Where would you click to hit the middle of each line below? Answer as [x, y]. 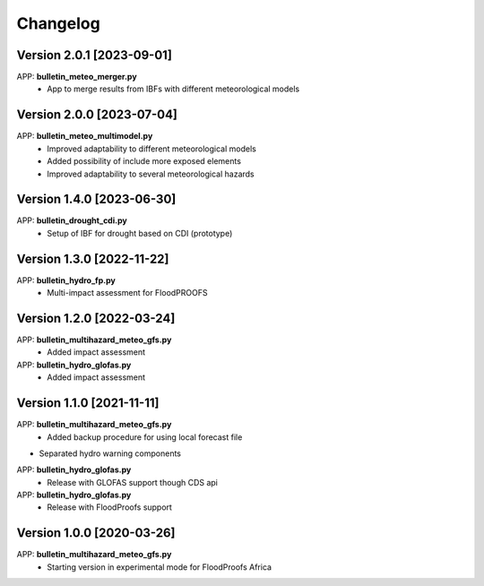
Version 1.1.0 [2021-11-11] [88, 403]
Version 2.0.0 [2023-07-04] [97, 115]
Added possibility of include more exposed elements [144, 161]
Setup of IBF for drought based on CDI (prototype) [140, 233]
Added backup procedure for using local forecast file [145, 437]
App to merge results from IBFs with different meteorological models [173, 89]
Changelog [58, 23]
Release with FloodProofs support [109, 507]
